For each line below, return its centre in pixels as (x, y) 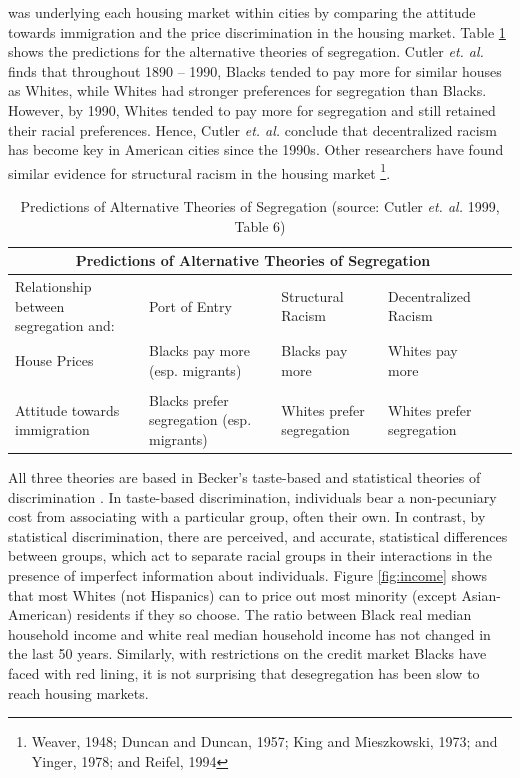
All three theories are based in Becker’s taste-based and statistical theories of (244, 477)
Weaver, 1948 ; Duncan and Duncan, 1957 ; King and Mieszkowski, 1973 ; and (264, 741)
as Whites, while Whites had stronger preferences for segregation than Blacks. (247, 90)
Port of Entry (190, 305)
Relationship (53, 286)
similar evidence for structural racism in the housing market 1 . (199, 171)
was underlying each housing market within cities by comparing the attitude (242, 12)
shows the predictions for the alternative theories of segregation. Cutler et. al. (246, 51)
